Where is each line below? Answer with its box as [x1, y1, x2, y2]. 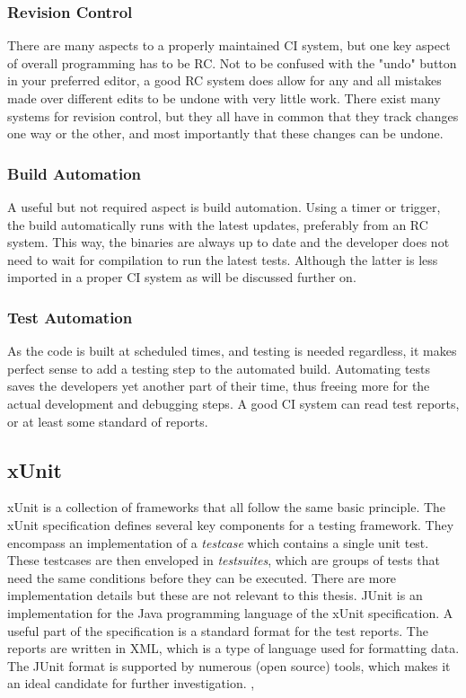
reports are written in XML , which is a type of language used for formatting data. [7, 639, 460, 658]
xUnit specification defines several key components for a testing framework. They [7, 515, 454, 534]
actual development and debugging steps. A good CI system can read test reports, [7, 393, 460, 412]
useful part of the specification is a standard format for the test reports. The [7, 621, 428, 640]
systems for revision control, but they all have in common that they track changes [7, 106, 459, 125]
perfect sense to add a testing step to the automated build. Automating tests [7, 358, 431, 377]
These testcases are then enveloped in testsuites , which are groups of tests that [7, 551, 440, 570]
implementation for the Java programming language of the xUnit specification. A [7, 603, 453, 622]
